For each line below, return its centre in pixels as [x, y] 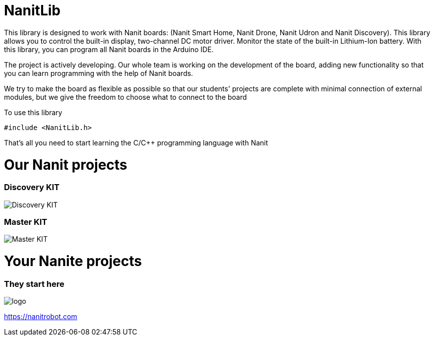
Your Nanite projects [73, 261]
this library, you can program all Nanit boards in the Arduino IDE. [109, 49]
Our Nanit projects [66, 165]
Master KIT [26, 222]
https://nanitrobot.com [41, 317]
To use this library [33, 112]
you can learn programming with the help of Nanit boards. [99, 73]
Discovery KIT [32, 187]
